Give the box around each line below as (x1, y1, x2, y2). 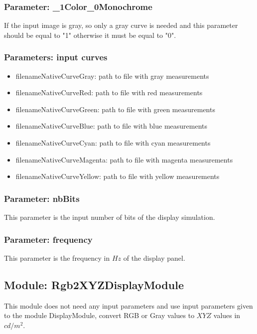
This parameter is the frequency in (4, 252, 110, 263)
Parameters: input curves (4, 51, 108, 63)
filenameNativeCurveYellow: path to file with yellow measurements (15, 171, 220, 181)
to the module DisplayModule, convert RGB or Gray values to (4, 310, 195, 321)
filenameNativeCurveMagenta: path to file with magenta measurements (15, 154, 233, 165)
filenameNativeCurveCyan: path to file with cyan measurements (15, 138, 211, 148)
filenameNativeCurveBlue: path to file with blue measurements (15, 121, 208, 131)
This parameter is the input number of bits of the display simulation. (4, 212, 215, 222)
